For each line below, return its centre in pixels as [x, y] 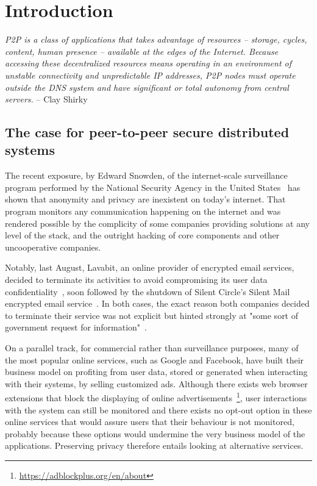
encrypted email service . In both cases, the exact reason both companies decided [157, 303]
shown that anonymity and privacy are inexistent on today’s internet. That [145, 199]
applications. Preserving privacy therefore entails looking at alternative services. [154, 445]
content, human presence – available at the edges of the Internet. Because [142, 51]
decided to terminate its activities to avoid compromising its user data [136, 280]
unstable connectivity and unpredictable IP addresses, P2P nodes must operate [150, 75]
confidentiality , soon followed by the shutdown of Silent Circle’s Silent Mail [148, 291]
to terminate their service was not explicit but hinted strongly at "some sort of [152, 315]
